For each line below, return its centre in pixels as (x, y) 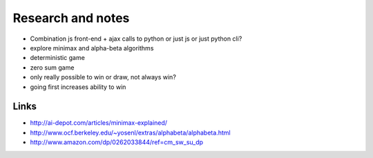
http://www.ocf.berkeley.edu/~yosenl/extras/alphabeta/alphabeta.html (130, 132)
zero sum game (52, 67)
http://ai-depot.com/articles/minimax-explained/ (99, 123)
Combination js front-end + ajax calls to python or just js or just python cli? (136, 39)
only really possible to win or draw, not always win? (103, 77)
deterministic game (58, 58)
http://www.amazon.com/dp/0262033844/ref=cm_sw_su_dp (117, 142)
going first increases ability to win (78, 87)
